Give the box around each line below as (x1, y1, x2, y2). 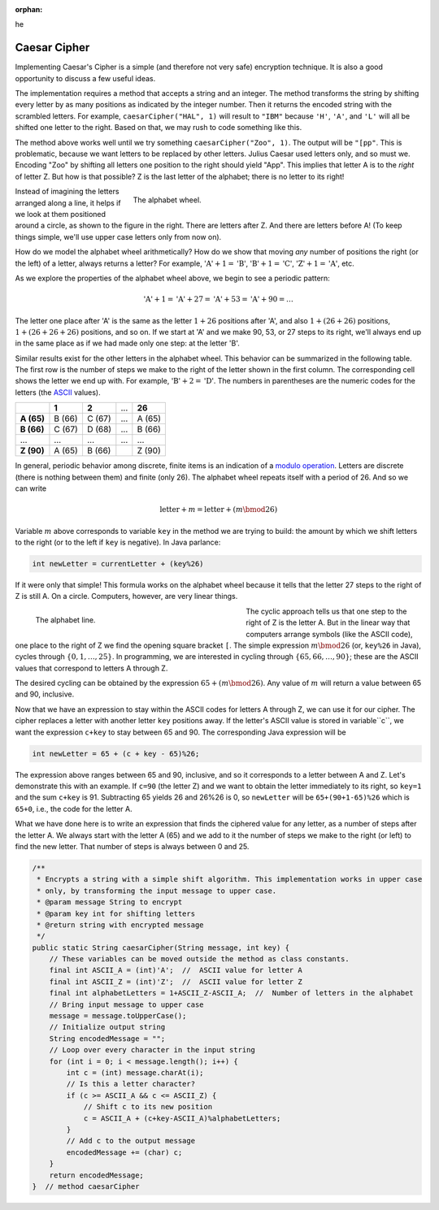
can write (15, 484, 47, 493)
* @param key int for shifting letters (37, 909, 195, 918)
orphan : (15, 5, 43, 14)
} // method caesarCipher (32, 1182, 140, 1190)
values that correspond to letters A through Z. (15, 663, 168, 673)
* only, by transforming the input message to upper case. (37, 886, 277, 896)
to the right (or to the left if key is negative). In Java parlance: (15, 537, 221, 547)
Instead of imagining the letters (15, 187, 120, 197)
